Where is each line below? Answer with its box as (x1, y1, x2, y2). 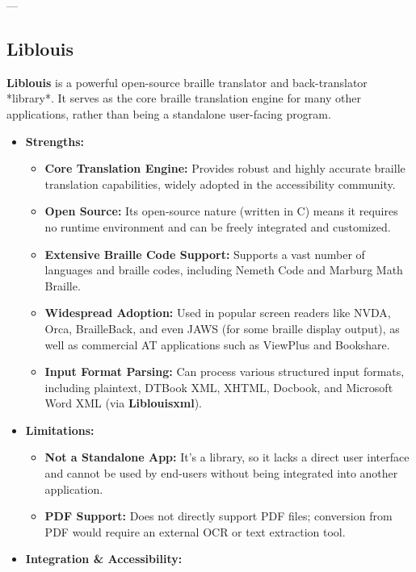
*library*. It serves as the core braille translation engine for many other (6, 90, 361, 106)
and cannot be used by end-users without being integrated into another (44, 465, 398, 482)
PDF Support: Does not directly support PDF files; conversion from (44, 507, 393, 524)
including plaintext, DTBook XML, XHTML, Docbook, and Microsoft (44, 378, 393, 395)
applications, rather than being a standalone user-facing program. (6, 105, 331, 122)
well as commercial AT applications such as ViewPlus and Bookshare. (44, 336, 390, 353)
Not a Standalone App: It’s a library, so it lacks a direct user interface (44, 449, 410, 466)
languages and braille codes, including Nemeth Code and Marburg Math (44, 261, 403, 278)
